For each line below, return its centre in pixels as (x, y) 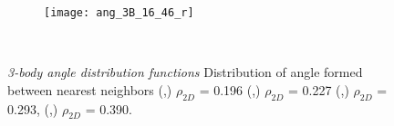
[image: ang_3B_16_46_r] (119, 13)
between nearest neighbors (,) (90, 89)
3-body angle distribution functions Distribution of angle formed (185, 72)
